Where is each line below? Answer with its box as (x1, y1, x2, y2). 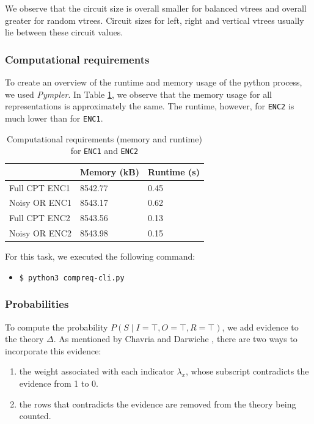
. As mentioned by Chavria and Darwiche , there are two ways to (53, 332, 298, 345)
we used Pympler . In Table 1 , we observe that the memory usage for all (5, 87, 272, 100)
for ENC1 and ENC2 (70, 144, 139, 157)
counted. (19, 409, 51, 422)
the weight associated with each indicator (19, 365, 174, 378)
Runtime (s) (148, 165, 200, 178)
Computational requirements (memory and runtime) (6, 132, 202, 145)
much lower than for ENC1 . (5, 111, 103, 124)
